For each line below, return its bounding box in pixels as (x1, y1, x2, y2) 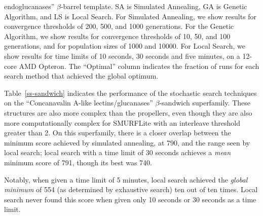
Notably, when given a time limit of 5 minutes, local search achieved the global (4, 174, 248, 185)
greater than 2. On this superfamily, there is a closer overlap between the (4, 127, 231, 138)
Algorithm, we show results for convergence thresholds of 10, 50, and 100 (4, 30, 231, 41)
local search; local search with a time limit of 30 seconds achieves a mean (4, 147, 231, 158)
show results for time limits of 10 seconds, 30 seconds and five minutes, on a (4, 50, 240, 61)
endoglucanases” (4, 1, 55, 11)
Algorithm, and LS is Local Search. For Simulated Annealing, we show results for (4, 11, 257, 21)
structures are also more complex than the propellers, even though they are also (4, 107, 252, 118)
